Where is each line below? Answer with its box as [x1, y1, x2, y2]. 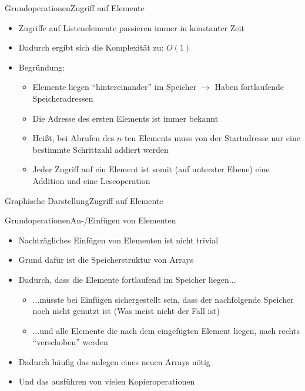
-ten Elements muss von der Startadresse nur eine [122, 132, 300, 144]
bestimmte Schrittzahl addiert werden [32, 143, 169, 155]
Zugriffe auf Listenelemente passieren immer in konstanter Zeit [18, 21, 244, 34]
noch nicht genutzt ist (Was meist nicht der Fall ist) [32, 305, 220, 317]
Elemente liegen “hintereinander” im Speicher [32, 81, 197, 93]
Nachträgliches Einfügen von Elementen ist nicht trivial [18, 233, 219, 246]
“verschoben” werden [32, 336, 108, 348]
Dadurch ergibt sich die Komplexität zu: [18, 41, 164, 54]
